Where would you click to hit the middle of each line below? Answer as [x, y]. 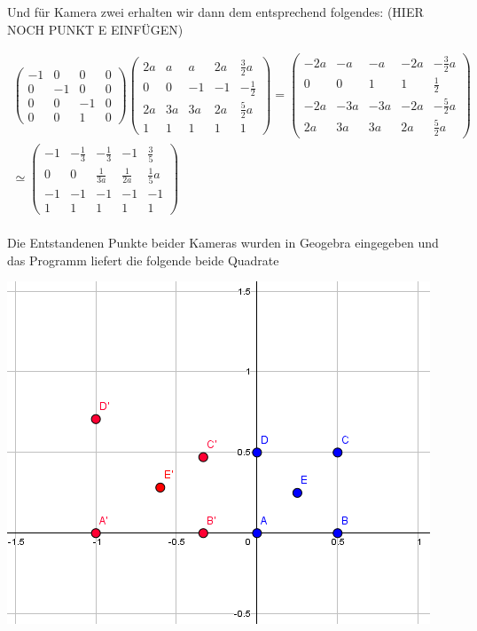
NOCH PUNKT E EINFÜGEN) [95, 29]
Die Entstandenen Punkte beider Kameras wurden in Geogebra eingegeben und [223, 243]
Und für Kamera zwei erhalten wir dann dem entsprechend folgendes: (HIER [215, 12]
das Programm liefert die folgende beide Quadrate [143, 260]
